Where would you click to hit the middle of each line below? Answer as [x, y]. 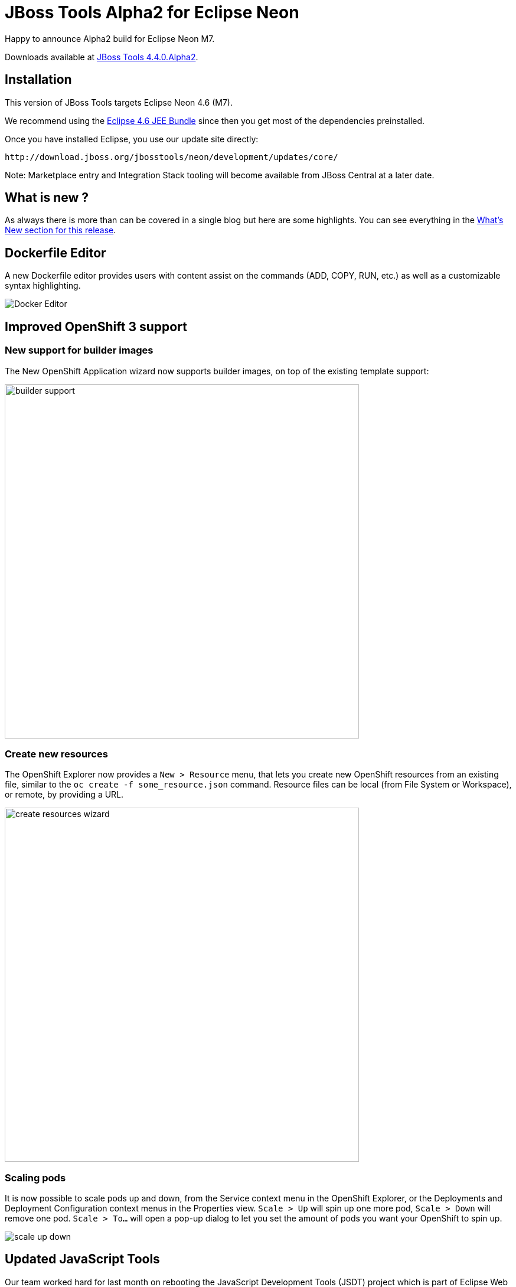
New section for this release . [61, 230]
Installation [38, 80]
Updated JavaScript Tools [82, 1259]
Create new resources [56, 754]
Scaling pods [35, 1177]
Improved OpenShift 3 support [96, 326]
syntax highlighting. [43, 286]
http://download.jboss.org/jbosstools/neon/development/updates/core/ [172, 157]
